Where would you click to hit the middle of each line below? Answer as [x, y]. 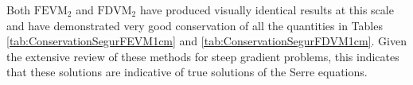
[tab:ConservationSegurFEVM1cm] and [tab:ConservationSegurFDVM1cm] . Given [206, 41]
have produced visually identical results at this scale [267, 10]
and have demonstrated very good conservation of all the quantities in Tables [195, 25]
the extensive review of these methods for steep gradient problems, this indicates [203, 56]
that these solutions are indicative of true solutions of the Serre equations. [187, 72]
